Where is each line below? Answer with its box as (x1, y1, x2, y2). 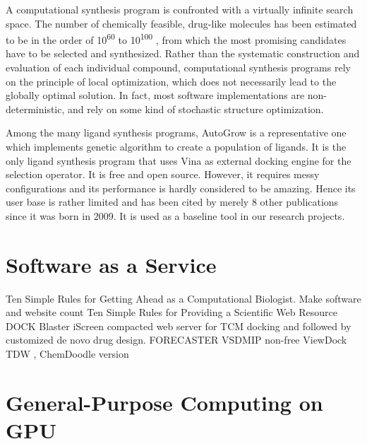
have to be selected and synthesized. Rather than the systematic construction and (6, 46, 360, 61)
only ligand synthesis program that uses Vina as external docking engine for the (6, 153, 351, 168)
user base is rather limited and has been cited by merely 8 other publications (6, 194, 339, 209)
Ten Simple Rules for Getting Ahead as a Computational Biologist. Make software (6, 291, 361, 305)
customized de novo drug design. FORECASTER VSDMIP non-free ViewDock (6, 332, 347, 347)
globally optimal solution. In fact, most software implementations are (6, 88, 305, 103)
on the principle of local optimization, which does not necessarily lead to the (6, 74, 337, 88)
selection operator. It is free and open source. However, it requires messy (6, 167, 320, 182)
